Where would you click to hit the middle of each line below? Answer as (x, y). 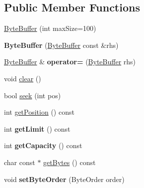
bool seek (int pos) (33, 95)
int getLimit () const (37, 128)
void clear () (23, 78)
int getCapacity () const (43, 145)
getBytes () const (70, 162)
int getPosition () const (39, 112)
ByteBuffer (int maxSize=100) (50, 28)
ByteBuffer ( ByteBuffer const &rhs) (61, 45)
